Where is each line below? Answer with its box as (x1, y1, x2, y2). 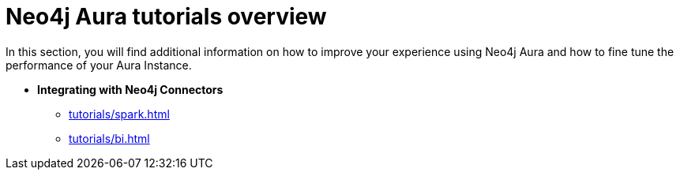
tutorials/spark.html (69, 107, 170, 121)
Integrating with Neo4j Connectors (37, 82, 224, 96)
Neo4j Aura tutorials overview (6, 3, 327, 30)
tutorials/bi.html (69, 131, 150, 145)
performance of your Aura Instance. (6, 58, 192, 72)
